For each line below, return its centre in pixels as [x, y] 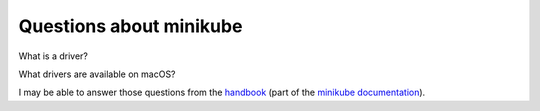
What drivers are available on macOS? [97, 74]
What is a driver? [53, 56]
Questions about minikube [130, 26]
